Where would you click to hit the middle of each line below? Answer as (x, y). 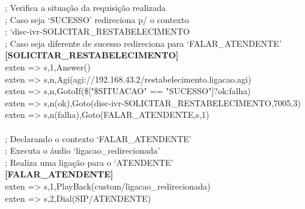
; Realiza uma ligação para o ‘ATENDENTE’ (89, 162)
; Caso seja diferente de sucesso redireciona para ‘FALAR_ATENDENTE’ (143, 43)
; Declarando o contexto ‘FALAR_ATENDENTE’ (98, 138)
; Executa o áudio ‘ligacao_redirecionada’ (82, 150)
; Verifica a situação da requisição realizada (86, 7)
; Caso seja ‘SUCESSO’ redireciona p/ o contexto (97, 19)
